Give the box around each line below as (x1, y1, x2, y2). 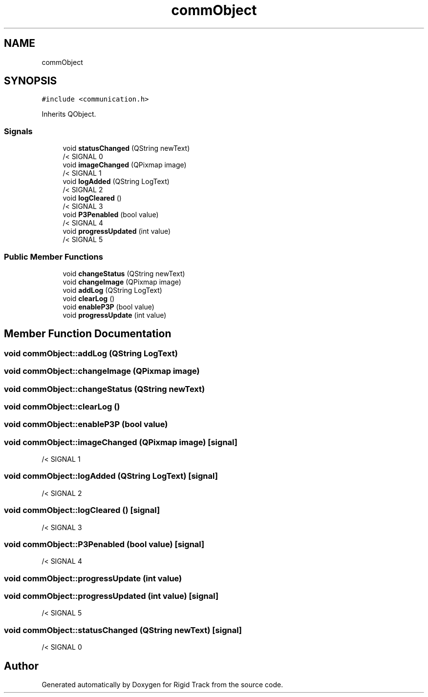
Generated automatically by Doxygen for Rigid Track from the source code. (42, 680, 283, 689)
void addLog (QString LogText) (63, 286, 162, 294)
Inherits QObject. (42, 110, 96, 119)
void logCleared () (63, 194, 122, 203)
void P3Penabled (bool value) (63, 210, 159, 219)
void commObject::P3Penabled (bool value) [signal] (4, 539, 205, 549)
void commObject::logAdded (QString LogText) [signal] (4, 471, 218, 481)
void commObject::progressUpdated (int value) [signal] (4, 591, 219, 601)
